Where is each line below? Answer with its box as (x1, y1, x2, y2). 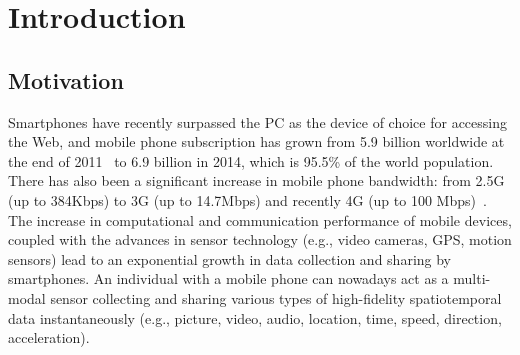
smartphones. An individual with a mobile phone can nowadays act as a (8, 268, 449, 289)
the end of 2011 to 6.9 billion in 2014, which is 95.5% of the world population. (8, 150, 494, 171)
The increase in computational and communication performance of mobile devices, (8, 209, 512, 230)
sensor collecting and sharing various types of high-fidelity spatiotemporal (50, 287, 502, 308)
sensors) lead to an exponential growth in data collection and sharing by (8, 248, 452, 269)
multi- (453, 268, 491, 289)
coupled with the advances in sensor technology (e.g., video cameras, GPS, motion (8, 229, 512, 250)
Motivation (8, 64, 124, 95)
